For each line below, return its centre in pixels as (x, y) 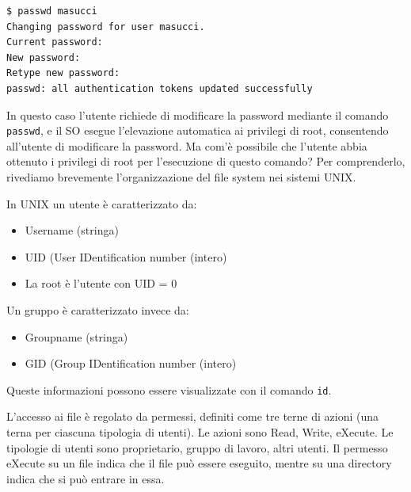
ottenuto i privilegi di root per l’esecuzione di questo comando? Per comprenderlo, (206, 161)
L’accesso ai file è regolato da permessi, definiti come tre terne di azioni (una (192, 416)
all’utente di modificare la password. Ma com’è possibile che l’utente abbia (187, 145)
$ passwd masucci (52, 11)
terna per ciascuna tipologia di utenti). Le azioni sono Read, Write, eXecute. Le (200, 432)
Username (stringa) (72, 230)
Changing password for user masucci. (106, 27)
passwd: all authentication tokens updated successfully (160, 88)
